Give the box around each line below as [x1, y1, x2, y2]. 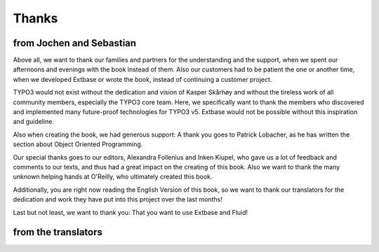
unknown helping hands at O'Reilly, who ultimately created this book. [13, 172, 213, 181]
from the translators [13, 226, 103, 238]
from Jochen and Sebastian [13, 37, 137, 49]
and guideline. [13, 118, 54, 126]
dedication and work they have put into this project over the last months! [13, 195, 222, 204]
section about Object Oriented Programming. [13, 140, 143, 148]
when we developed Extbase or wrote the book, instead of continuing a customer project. [13, 75, 272, 83]
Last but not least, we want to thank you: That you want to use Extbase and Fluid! [13, 208, 248, 216]
